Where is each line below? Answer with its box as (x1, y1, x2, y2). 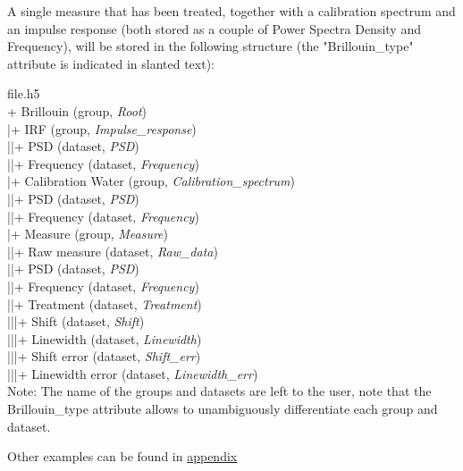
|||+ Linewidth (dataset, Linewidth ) (7, 329, 202, 348)
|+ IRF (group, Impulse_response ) (7, 119, 197, 138)
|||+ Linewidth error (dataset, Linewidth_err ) (7, 364, 258, 383)
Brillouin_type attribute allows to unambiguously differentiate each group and (7, 400, 438, 418)
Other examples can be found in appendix (7, 447, 238, 466)
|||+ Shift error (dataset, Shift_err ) (7, 347, 201, 366)
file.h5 (7, 84, 40, 103)
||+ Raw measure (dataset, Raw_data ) (7, 241, 218, 260)
